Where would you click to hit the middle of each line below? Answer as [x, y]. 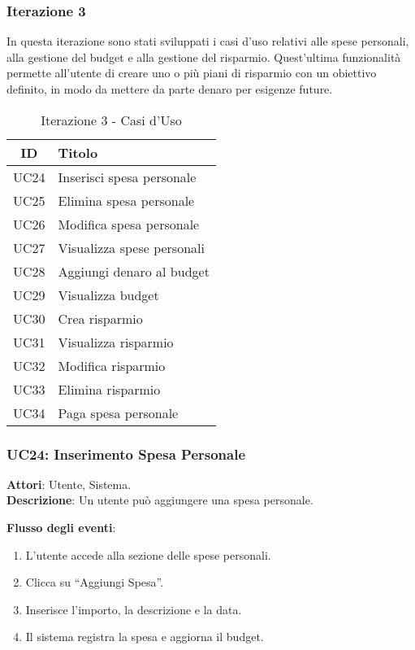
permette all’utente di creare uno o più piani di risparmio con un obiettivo [192, 73]
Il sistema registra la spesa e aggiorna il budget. [145, 637]
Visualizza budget [108, 294]
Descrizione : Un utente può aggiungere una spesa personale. [160, 500]
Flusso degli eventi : [61, 527]
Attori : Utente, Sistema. [69, 484]
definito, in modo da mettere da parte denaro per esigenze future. [170, 89]
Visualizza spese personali [131, 247]
